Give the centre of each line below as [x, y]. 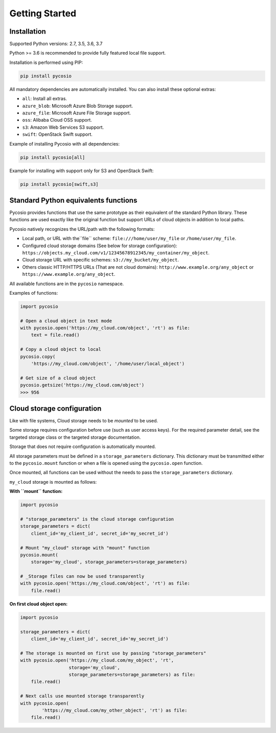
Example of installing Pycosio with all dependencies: [65, 144]
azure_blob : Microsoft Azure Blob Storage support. [77, 106]
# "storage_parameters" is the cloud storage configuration [97, 519]
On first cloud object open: [39, 604]
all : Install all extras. [45, 99]
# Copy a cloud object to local [61, 349]
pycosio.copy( [38, 357]
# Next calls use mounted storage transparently [82, 696]
